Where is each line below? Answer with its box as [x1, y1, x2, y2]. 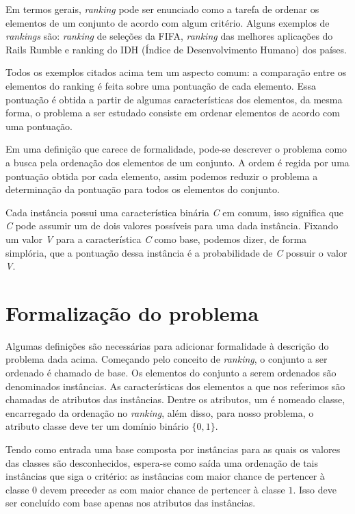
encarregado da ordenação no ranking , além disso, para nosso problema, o [5, 405, 314, 420]
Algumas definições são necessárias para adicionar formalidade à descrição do [5, 338, 329, 352]
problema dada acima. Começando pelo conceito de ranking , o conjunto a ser [5, 352, 328, 366]
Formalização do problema [5, 298, 259, 326]
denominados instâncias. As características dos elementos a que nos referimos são [5, 378, 345, 393]
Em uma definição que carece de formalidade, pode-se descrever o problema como [5, 142, 347, 156]
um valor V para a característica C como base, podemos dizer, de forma [5, 231, 307, 246]
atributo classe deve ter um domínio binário [5, 419, 189, 433]
